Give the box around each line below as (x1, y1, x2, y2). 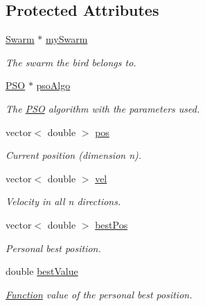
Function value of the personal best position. (6, 287, 193, 301)
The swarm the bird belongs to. (6, 55, 136, 69)
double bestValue (6, 264, 78, 278)
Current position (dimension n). (6, 148, 142, 162)
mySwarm (46, 32, 88, 46)
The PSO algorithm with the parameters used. (6, 101, 200, 115)
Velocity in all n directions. (6, 194, 121, 209)
